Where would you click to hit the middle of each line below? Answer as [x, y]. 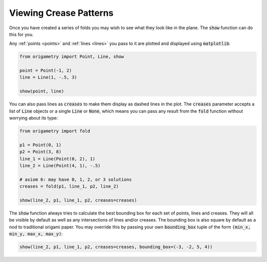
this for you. [22, 34]
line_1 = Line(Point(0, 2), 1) [58, 159]
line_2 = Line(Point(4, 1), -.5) [60, 165]
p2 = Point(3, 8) [41, 152]
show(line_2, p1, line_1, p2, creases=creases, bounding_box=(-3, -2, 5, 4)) [116, 247]
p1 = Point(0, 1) [41, 145]
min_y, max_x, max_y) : [36, 234]
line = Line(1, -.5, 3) [48, 77]
